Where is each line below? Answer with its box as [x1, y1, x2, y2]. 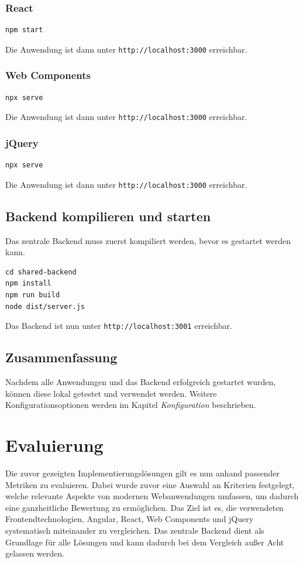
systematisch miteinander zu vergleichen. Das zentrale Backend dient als [5, 524, 264, 536]
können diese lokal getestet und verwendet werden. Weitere [5, 387, 217, 399]
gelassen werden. [5, 547, 64, 559]
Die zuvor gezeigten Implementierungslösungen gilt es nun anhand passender [5, 466, 280, 479]
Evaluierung [5, 433, 104, 456]
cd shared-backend [5, 267, 77, 276]
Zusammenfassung [5, 348, 118, 366]
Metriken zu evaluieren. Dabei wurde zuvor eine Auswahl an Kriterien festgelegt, [5, 478, 295, 490]
